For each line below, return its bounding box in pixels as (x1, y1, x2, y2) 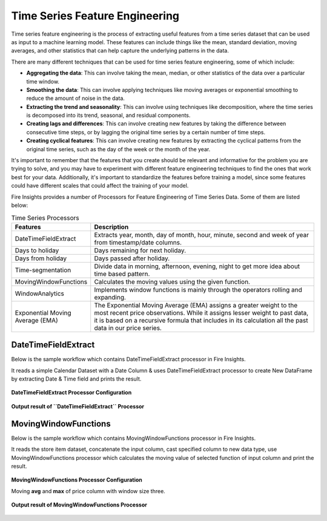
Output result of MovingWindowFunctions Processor (11, 501, 148, 508)
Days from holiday (15, 254, 67, 263)
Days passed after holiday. (94, 254, 170, 263)
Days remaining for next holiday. (94, 246, 187, 254)
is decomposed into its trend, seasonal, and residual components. (26, 112, 191, 119)
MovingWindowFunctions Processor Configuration (11, 476, 142, 483)
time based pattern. (94, 269, 150, 278)
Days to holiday (15, 246, 59, 254)
